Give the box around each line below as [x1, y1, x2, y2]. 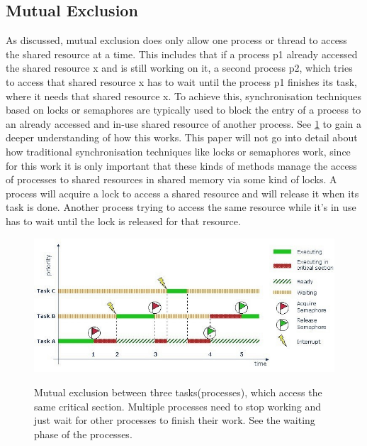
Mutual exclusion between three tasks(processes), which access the [34, 384, 322, 399]
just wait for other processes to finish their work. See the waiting [34, 413, 315, 428]
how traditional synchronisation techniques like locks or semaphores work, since [6, 143, 351, 158]
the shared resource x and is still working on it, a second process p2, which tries [6, 60, 353, 75]
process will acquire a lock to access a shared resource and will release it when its [6, 185, 359, 200]
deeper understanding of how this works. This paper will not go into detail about [6, 130, 358, 145]
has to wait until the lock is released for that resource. [6, 213, 241, 228]
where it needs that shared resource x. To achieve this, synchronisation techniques [6, 88, 361, 103]
